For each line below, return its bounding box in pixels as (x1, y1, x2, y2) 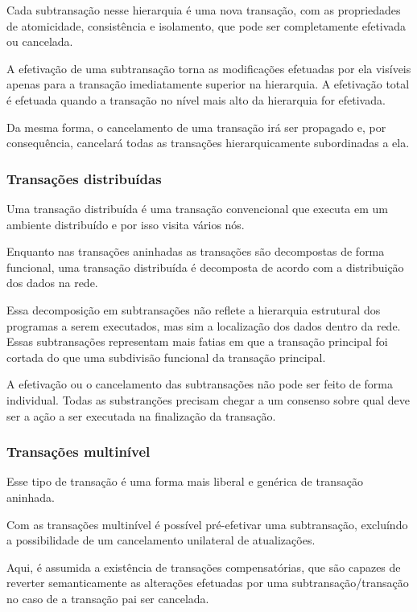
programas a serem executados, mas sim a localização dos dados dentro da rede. (6, 317, 401, 334)
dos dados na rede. (6, 274, 98, 291)
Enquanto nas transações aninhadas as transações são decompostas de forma (6, 243, 385, 260)
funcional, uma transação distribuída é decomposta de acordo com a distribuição (6, 258, 404, 275)
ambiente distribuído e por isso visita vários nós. (6, 216, 245, 232)
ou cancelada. (6, 33, 73, 50)
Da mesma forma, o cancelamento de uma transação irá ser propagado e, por (6, 118, 386, 135)
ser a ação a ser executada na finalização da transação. (6, 407, 276, 424)
